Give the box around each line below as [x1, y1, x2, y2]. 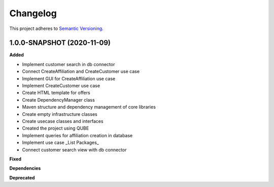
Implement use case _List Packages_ [22, 140, 99, 146]
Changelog [9, 8, 57, 19]
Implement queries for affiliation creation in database [22, 132, 133, 138]
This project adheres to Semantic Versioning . [9, 25, 104, 32]
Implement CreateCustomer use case [22, 83, 100, 89]
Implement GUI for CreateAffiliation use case [22, 75, 116, 81]
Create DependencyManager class [22, 97, 95, 103]
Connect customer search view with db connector [22, 146, 127, 152]
